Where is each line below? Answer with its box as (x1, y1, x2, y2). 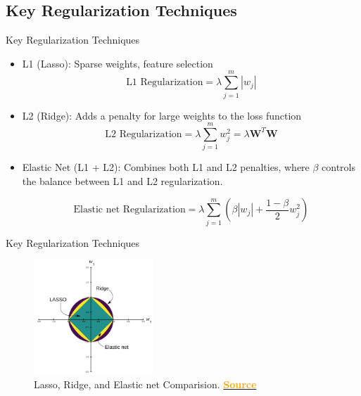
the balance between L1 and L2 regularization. (22, 173, 223, 188)
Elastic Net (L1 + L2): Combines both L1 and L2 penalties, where (22, 160, 310, 174)
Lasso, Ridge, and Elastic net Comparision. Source (34, 376, 257, 391)
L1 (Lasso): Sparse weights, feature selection (22, 56, 213, 70)
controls (322, 160, 356, 174)
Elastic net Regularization (73, 205, 186, 215)
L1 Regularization (126, 77, 203, 88)
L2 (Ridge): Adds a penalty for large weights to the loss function (22, 108, 302, 122)
